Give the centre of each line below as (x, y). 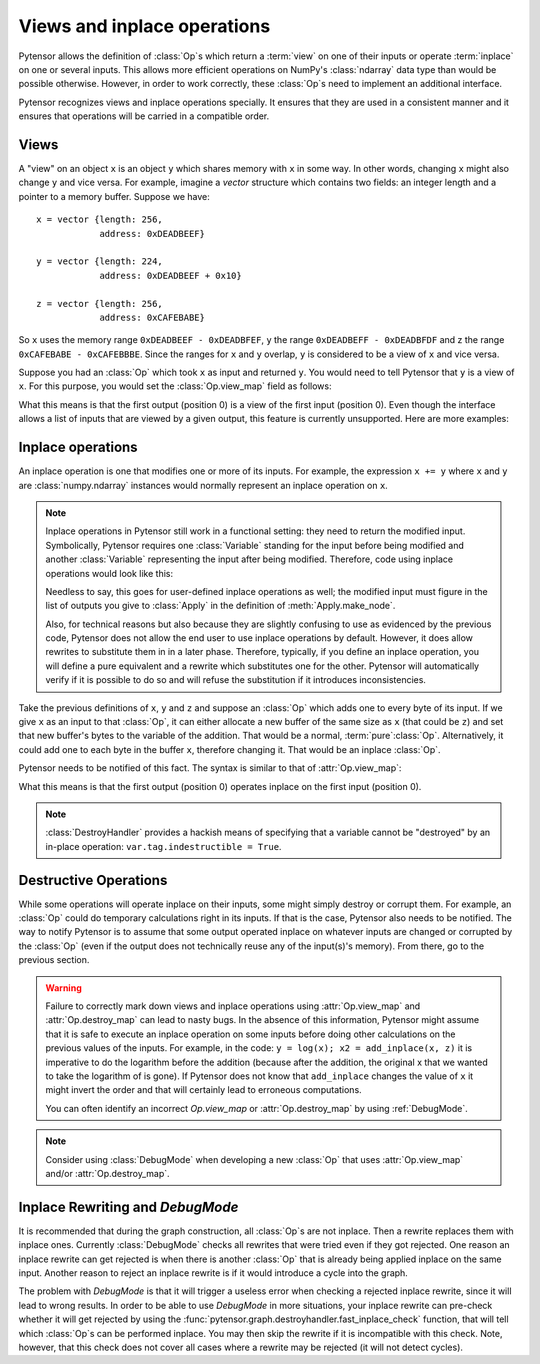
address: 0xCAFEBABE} (152, 317)
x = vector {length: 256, (100, 219)
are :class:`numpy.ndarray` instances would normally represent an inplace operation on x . (203, 485)
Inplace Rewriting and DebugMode (128, 1206)
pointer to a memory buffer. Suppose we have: (114, 196)
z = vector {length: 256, (100, 303)
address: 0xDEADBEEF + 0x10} (170, 275)
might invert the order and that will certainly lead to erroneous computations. (203, 1090)
